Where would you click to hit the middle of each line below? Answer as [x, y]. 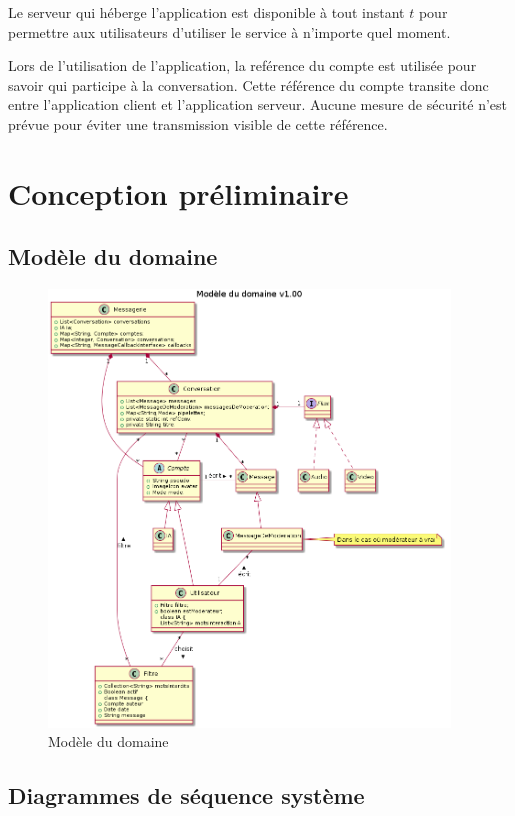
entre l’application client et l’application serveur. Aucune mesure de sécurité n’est [258, 104]
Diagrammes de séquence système [186, 795]
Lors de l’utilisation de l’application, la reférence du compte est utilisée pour [242, 65]
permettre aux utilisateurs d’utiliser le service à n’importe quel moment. [229, 31]
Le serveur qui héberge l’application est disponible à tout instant [206, 12]
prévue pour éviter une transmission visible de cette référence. [198, 123]
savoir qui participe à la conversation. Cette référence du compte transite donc [248, 84]
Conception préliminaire [178, 192]
